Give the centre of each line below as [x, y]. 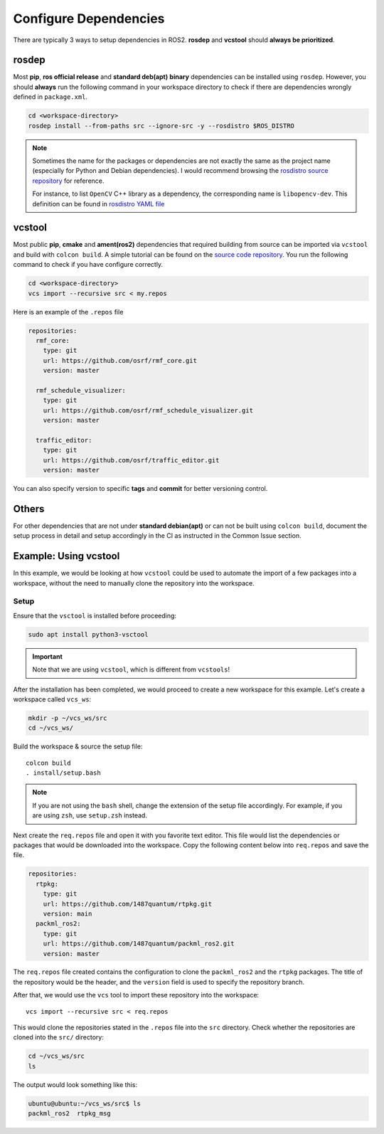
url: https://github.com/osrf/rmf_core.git [120, 360]
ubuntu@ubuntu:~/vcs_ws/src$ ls [85, 1103]
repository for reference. [68, 181]
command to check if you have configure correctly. [88, 265]
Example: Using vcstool [66, 556]
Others [29, 509]
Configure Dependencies [89, 18]
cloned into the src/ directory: [59, 1037]
